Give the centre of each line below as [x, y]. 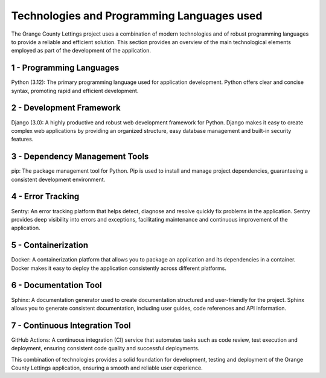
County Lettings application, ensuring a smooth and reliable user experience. [107, 368]
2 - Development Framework [66, 108]
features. [22, 139]
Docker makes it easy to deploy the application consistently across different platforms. [119, 268]
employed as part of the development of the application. [81, 51]
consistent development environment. [58, 179]
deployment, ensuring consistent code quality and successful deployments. [105, 348]
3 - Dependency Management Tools [80, 157]
